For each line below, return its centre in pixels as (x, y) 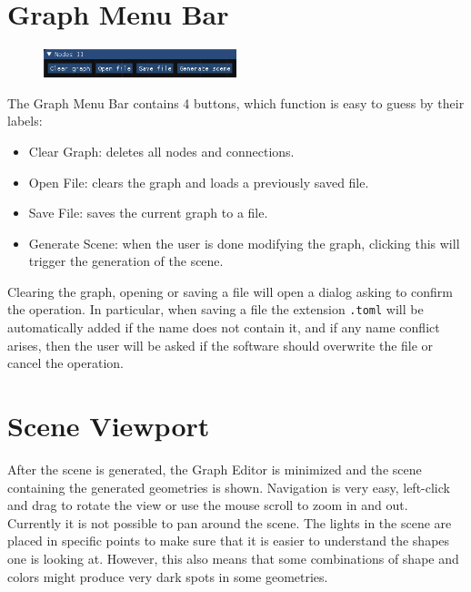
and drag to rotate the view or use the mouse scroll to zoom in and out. (208, 505)
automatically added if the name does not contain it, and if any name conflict (224, 327)
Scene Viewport (109, 426)
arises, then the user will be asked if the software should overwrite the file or (220, 345)
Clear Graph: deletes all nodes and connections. (161, 151)
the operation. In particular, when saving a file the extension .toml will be (215, 309)
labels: (25, 121)
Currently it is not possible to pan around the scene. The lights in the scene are (230, 522)
